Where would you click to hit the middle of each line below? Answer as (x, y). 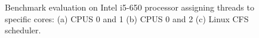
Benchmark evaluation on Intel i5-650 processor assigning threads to (129, 7)
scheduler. (23, 30)
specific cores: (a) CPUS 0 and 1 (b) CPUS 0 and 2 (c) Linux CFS (127, 18)
